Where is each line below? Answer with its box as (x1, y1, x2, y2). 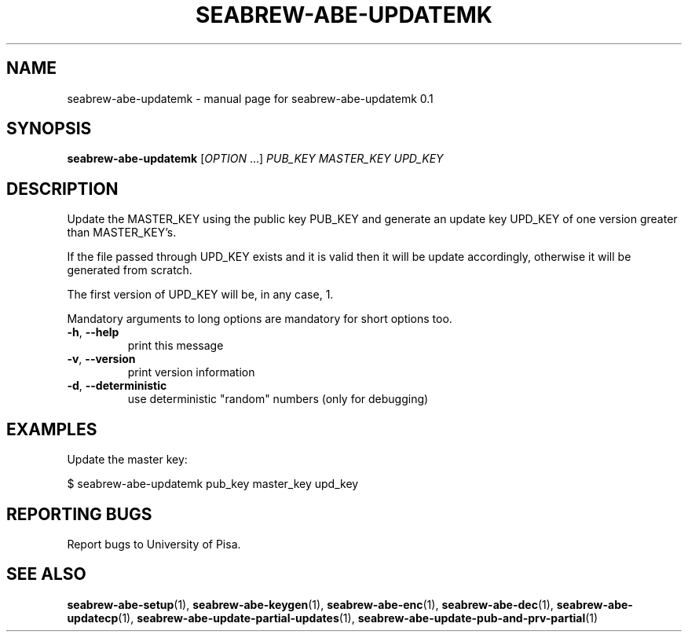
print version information (127, 365, 255, 379)
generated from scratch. (67, 263, 192, 277)
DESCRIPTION (6, 178, 119, 199)
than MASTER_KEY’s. (67, 225, 177, 240)
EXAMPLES (6, 419, 97, 439)
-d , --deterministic (67, 379, 167, 393)
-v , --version (67, 352, 136, 366)
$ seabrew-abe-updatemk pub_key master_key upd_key (67, 477, 359, 491)
